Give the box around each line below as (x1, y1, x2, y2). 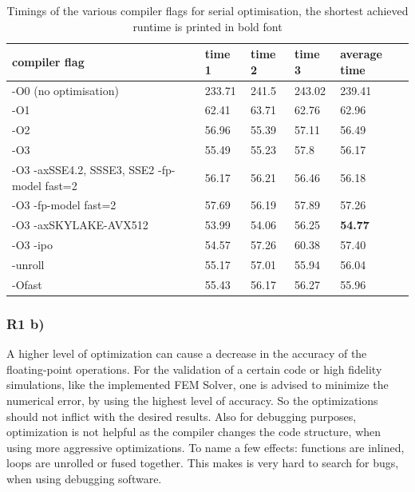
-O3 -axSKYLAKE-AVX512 (12, 216, 148, 233)
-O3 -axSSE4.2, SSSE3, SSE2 (12, 161, 155, 177)
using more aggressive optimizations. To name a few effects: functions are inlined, (6, 438, 405, 455)
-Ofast (12, 276, 42, 292)
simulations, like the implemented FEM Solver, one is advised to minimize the (6, 376, 389, 393)
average (340, 46, 382, 62)
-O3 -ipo (12, 236, 53, 253)
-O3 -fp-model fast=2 (12, 196, 117, 213)
